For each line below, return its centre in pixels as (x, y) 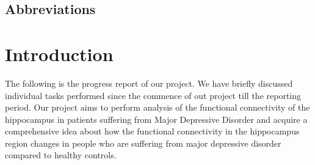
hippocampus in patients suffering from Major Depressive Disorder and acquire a (156, 119)
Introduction (59, 53)
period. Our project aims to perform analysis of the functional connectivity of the (157, 107)
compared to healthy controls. (61, 155)
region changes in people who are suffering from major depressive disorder (143, 143)
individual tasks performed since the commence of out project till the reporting (153, 95)
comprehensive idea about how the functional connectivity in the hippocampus (152, 131)
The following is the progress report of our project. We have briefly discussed (149, 83)
